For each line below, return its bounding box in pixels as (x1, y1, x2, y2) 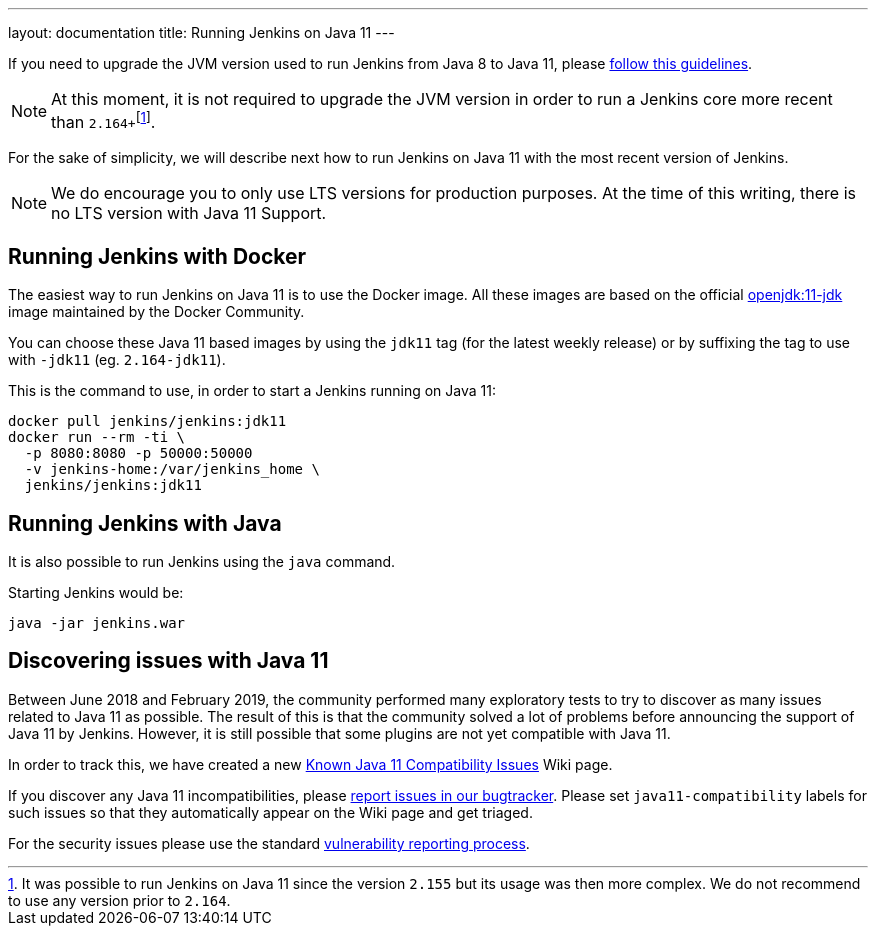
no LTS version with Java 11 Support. (51, 203, 327, 224)
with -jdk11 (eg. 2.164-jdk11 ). (8, 351, 226, 369)
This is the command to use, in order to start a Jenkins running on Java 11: (8, 382, 496, 400)
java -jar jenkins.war (8, 615, 186, 632)
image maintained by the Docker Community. (8, 303, 305, 321)
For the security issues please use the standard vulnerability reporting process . (8, 834, 530, 852)
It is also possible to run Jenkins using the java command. (8, 553, 396, 571)
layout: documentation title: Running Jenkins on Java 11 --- (8, 24, 395, 41)
